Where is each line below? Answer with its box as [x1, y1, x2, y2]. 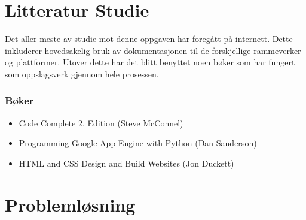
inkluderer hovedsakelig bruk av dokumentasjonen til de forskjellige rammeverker [5, 44, 301, 56]
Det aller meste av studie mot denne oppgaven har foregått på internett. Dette [5, 32, 293, 45]
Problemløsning [5, 192, 136, 216]
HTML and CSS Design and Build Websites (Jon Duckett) [19, 156, 234, 169]
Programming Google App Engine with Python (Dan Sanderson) [19, 137, 257, 149]
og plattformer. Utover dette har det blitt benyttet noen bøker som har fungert [5, 56, 295, 68]
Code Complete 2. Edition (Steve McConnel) [19, 116, 183, 129]
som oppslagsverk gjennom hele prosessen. [5, 67, 159, 80]
